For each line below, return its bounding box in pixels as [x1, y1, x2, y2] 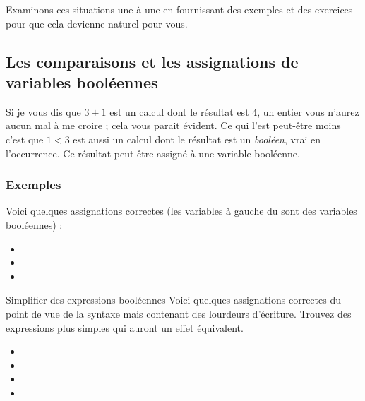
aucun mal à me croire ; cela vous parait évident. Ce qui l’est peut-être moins [6, 118, 341, 133]
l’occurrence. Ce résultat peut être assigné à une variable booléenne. [6, 145, 300, 160]
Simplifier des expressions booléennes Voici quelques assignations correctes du [6, 292, 341, 307]
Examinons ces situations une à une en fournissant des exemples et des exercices [6, 2, 353, 16]
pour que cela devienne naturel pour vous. [6, 16, 188, 30]
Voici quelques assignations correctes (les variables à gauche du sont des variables [6, 203, 357, 218]
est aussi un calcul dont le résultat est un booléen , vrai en [73, 131, 321, 146]
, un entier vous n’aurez [257, 104, 359, 119]
